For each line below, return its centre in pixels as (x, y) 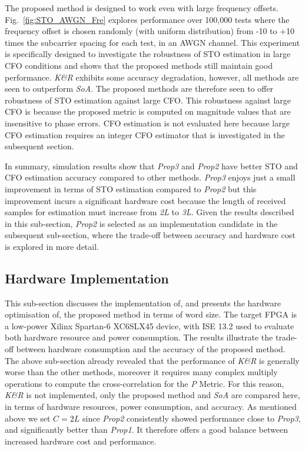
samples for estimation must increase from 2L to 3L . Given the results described (150, 212)
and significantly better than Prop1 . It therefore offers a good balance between (146, 430)
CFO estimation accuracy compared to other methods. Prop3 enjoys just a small (150, 177)
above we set (28, 418)
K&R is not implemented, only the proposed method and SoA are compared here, (152, 395)
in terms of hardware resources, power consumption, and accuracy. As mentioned (151, 407)
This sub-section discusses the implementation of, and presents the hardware (143, 303)
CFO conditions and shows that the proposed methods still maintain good (139, 65)
